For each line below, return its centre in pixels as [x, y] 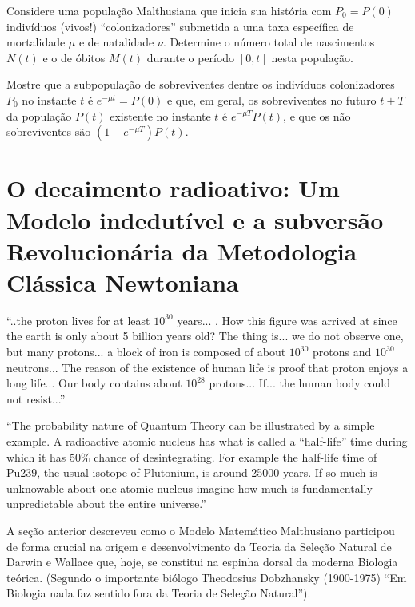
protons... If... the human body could [299, 383]
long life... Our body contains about [94, 383]
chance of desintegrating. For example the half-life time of [235, 456]
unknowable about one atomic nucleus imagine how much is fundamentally [190, 488]
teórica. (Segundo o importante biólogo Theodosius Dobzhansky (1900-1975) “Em [207, 577]
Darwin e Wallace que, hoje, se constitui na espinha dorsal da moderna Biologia [202, 562]
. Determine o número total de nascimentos [269, 42]
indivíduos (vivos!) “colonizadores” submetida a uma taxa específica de [180, 26]
